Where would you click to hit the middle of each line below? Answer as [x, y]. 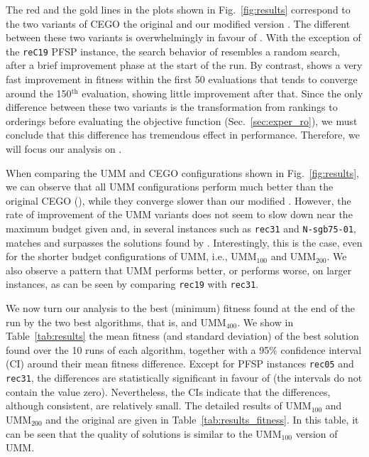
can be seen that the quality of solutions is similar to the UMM [144, 433]
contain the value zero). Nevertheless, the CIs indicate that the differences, [168, 391]
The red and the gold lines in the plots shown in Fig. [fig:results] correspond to [178, 9]
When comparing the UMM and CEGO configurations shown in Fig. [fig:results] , [183, 172]
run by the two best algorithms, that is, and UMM [116, 322]
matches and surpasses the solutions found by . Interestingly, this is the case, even [184, 242]
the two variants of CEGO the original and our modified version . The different [178, 23]
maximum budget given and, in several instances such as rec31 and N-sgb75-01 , [181, 228]
